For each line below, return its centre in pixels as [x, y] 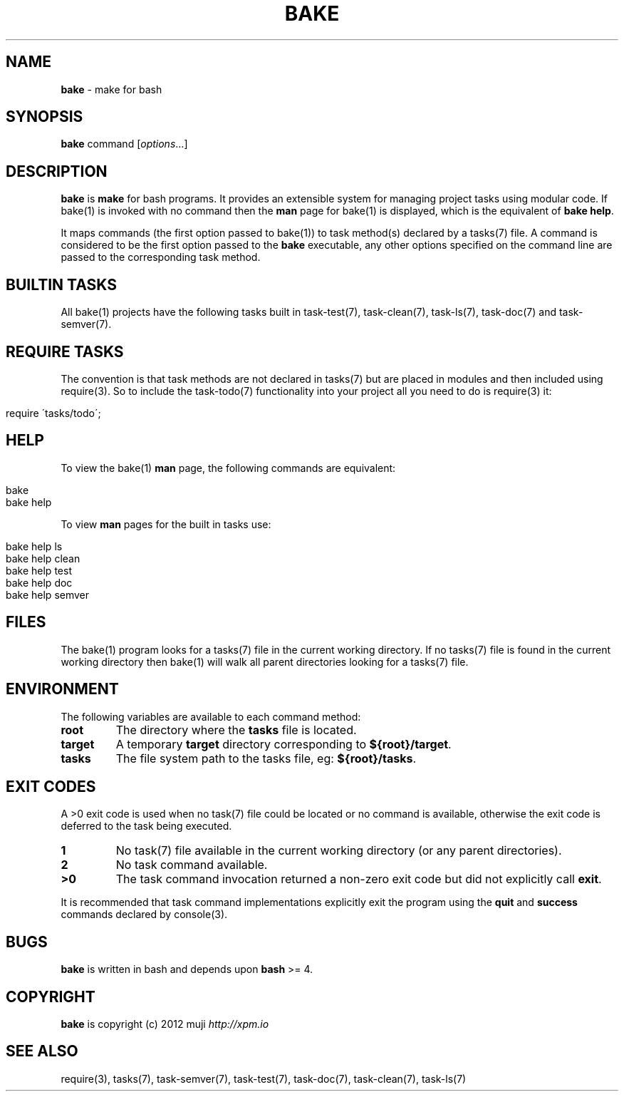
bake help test [39, 570]
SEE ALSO [42, 1051]
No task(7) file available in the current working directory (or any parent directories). [339, 851]
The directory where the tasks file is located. [236, 730]
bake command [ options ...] [124, 144]
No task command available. [192, 865]
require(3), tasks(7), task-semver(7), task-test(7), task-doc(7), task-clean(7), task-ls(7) [264, 1078]
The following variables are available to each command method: [211, 716]
